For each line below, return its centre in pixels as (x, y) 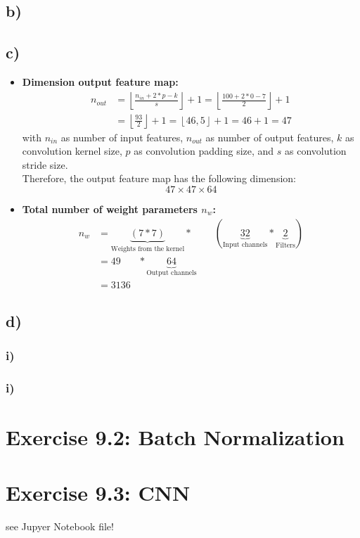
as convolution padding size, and (204, 151)
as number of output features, (270, 137)
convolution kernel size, (72, 151)
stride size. (45, 164)
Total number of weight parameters (110, 209)
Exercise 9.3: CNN (98, 492)
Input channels (245, 244)
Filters (285, 245)
